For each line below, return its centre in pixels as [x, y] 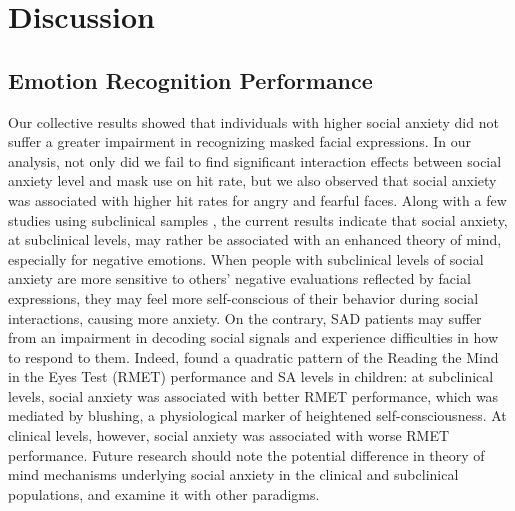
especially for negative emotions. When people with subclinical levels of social [246, 258]
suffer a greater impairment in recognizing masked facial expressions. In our [240, 141]
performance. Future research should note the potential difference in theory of [246, 454]
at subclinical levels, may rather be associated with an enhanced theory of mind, [255, 239]
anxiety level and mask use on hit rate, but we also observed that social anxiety [252, 180]
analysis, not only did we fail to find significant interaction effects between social [255, 160]
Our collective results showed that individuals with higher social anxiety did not [253, 121]
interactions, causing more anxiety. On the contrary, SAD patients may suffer [245, 317]
